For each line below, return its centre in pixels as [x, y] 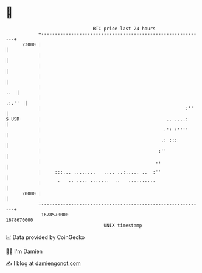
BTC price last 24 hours [124, 29]
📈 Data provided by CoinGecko [45, 237]
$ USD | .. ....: [97, 119]
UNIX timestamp [123, 225]
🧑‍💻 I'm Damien [24, 251]
